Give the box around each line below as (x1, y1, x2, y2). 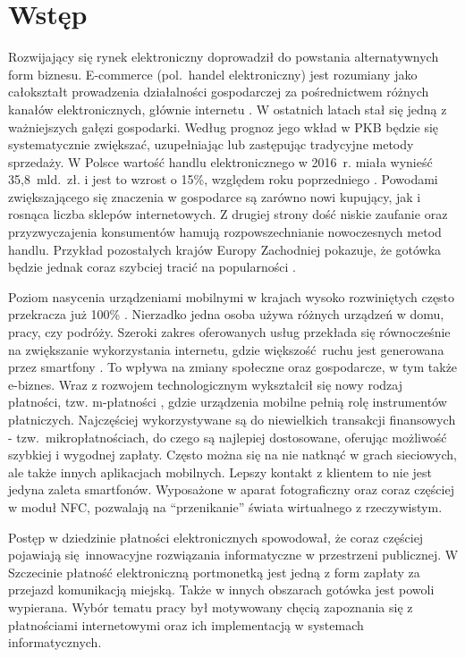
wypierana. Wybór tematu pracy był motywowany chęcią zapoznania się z (8, 597, 413, 616)
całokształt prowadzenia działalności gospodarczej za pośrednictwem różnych (8, 82, 429, 101)
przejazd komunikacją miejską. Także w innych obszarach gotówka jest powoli (8, 580, 435, 599)
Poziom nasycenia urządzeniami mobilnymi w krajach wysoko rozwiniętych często (8, 287, 455, 306)
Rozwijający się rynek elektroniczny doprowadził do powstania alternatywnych (8, 47, 439, 66)
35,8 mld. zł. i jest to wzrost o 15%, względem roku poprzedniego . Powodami (8, 170, 438, 189)
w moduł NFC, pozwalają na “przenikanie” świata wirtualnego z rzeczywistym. (8, 497, 443, 516)
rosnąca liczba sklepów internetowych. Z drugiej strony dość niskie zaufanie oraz (8, 205, 448, 223)
